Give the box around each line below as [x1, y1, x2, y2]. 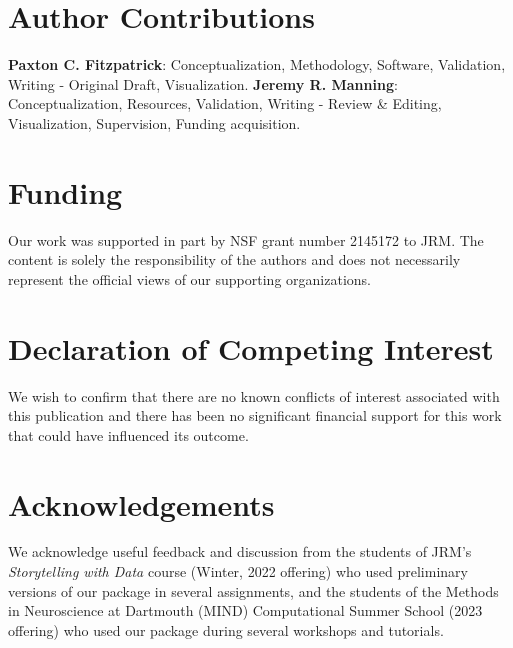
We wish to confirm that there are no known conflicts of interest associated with [8, 385, 500, 406]
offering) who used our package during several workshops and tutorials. [8, 619, 444, 640]
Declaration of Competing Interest [8, 327, 494, 368]
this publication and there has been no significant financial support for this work [8, 405, 502, 426]
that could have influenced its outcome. [8, 424, 249, 445]
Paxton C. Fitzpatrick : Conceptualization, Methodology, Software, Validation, [8, 54, 506, 75]
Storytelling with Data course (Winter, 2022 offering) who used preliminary [8, 561, 468, 582]
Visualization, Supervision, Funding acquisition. [8, 112, 301, 133]
